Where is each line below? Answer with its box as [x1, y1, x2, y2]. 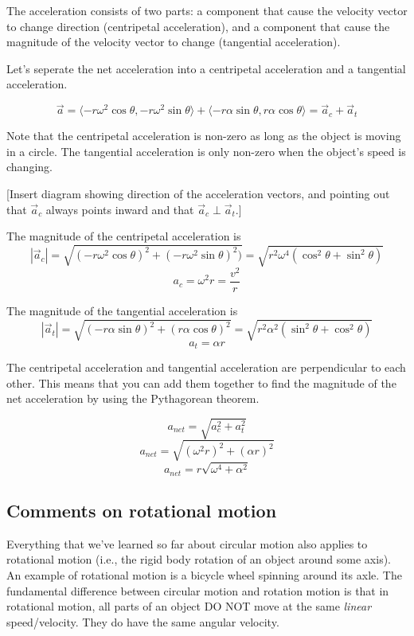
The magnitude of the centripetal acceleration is [6, 228, 241, 244]
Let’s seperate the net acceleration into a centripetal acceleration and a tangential [6, 60, 406, 76]
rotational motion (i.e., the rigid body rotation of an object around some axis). [6, 551, 391, 568]
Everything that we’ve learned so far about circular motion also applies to [6, 535, 368, 552]
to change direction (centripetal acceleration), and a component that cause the [6, 18, 390, 34]
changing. [6, 158, 53, 175]
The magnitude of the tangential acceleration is [6, 302, 238, 318]
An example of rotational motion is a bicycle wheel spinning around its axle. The [6, 566, 402, 583]
